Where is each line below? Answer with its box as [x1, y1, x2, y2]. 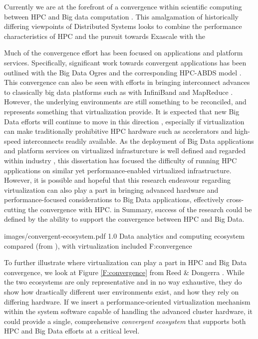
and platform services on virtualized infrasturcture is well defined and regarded [4, 145, 246, 156]
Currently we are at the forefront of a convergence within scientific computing [4, 1, 242, 11]
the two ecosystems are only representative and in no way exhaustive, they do [4, 277, 242, 287]
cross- [226, 194, 244, 205]
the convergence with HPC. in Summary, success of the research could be [28, 204, 252, 214]
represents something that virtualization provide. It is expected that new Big [4, 106, 240, 116]
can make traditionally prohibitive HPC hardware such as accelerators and [4, 126, 233, 136]
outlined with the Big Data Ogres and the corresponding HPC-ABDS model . [4, 67, 242, 77]
